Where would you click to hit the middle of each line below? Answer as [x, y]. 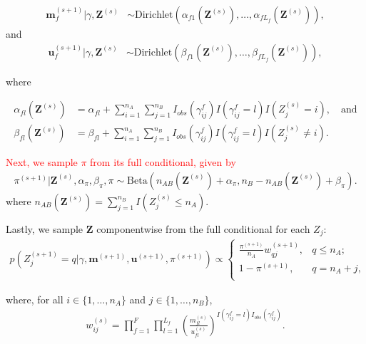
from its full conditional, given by [163, 162]
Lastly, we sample [45, 228]
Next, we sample [42, 162]
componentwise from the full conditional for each [203, 228]
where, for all [35, 299]
